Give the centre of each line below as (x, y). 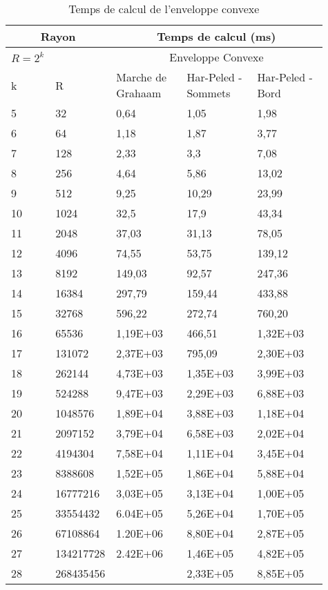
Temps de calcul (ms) (216, 36)
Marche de (142, 77)
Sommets (209, 93)
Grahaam (139, 93)
